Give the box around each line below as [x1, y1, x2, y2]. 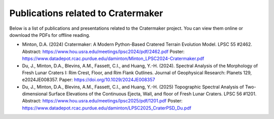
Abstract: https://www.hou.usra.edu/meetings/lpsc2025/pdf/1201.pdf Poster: [22, 98, 183, 104]
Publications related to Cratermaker [9, 8, 163, 19]
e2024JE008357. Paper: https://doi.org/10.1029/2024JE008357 [22, 77, 155, 83]
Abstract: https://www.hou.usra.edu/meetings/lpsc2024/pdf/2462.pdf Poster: [22, 48, 185, 54]
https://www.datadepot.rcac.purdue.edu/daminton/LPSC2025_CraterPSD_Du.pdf [22, 105, 191, 111]
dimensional [22, 91, 48, 97]
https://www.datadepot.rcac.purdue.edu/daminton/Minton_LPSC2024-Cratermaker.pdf [22, 55, 204, 62]
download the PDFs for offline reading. [9, 32, 91, 38]
